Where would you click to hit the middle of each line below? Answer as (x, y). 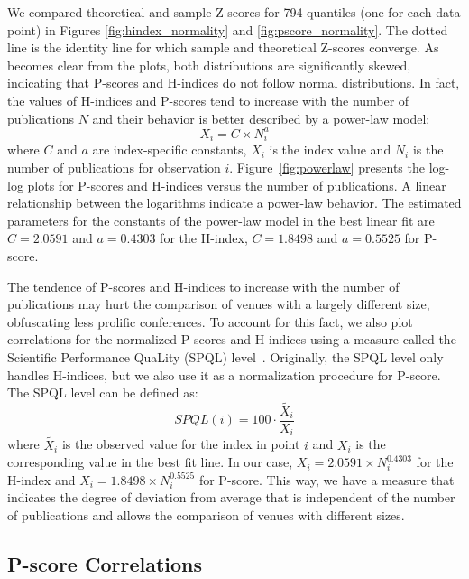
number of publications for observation (114, 167)
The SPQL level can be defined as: (103, 392)
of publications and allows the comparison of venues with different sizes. (206, 515)
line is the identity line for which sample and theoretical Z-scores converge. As (223, 47)
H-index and (41, 479)
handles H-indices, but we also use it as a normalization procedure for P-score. (224, 374)
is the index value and (330, 149)
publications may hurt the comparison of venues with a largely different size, (219, 304)
